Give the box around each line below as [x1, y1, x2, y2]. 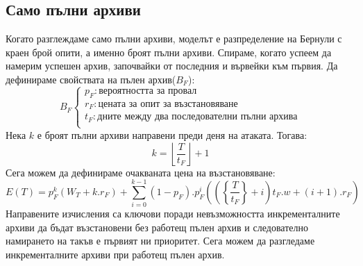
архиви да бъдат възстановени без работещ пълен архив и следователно [6, 219, 308, 234]
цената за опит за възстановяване [98, 99, 238, 109]
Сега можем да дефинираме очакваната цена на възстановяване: [6, 165, 276, 179]
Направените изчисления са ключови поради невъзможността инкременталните [6, 206, 340, 221]
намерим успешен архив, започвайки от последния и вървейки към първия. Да [6, 58, 338, 73]
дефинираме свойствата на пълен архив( [6, 72, 176, 86]
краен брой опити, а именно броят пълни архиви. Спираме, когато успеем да [6, 44, 332, 59]
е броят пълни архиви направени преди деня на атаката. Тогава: [37, 127, 307, 142]
